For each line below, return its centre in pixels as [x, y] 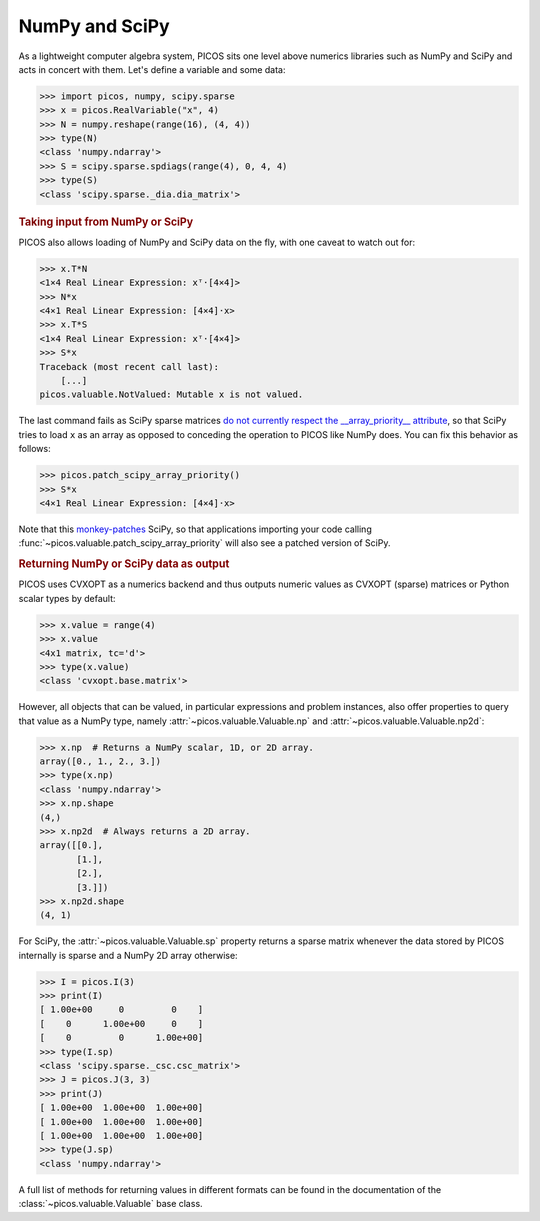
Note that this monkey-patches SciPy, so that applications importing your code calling [195, 529]
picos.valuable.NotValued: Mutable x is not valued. [171, 394]
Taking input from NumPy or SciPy [106, 222]
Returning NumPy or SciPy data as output [124, 564]
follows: [34, 449]
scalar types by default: [67, 598]
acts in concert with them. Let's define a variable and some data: [152, 69]
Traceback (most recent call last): [129, 366]
